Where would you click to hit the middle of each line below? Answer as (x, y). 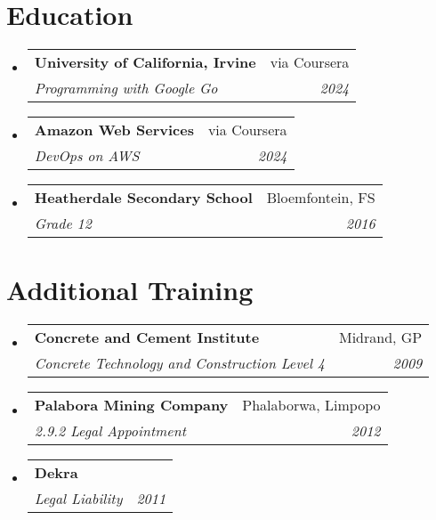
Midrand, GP (380, 337)
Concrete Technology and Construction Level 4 (179, 363)
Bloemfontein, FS (321, 198)
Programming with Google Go (126, 88)
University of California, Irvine (145, 62)
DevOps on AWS (87, 156)
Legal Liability (78, 499)
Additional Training (130, 290)
